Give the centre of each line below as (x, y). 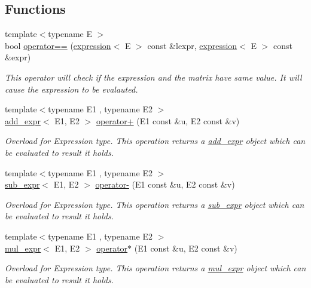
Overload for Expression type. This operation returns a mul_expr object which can (155, 268)
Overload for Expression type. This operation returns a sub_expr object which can (155, 204)
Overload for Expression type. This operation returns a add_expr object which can (155, 141)
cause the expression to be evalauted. (71, 89)
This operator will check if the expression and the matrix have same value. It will (153, 77)
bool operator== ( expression (58, 45)
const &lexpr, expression (192, 45)
